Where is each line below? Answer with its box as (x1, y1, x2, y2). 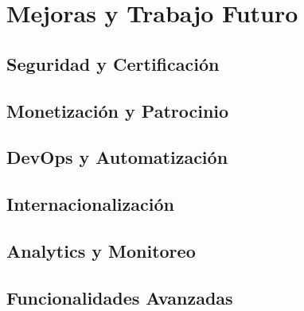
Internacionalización (6, 192, 174, 216)
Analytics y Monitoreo (6, 238, 196, 262)
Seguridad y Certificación (6, 51, 220, 76)
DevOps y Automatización (6, 145, 228, 169)
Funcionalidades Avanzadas (6, 285, 233, 309)
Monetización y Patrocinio (6, 98, 229, 122)
